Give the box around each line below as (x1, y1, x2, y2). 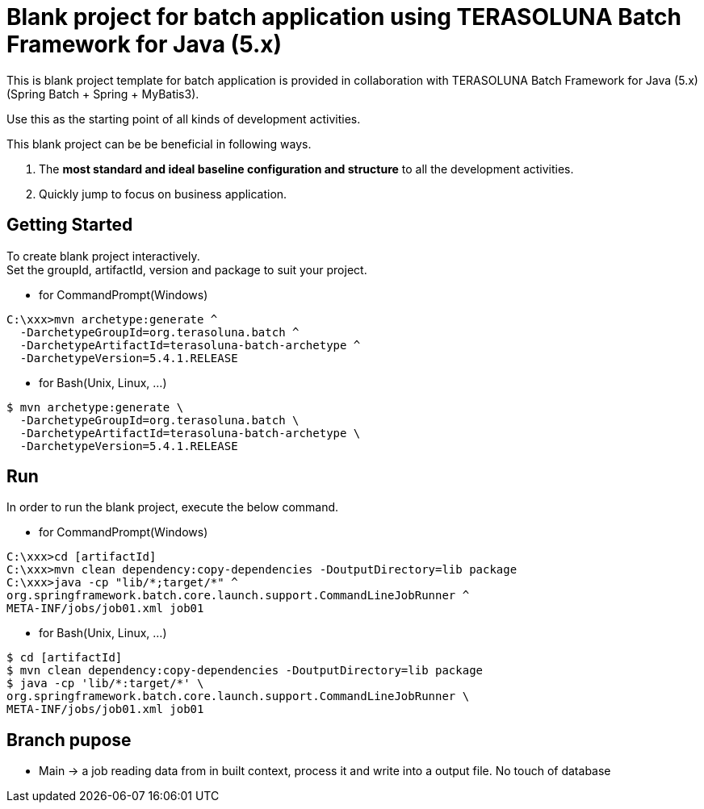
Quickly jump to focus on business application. (39, 186, 287, 201)
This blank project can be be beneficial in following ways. (6, 136, 312, 151)
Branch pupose (6, 729, 132, 750)
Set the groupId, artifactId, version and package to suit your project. (6, 262, 367, 277)
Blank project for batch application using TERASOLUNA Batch (6, 3, 681, 31)
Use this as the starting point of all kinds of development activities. (6, 111, 361, 126)
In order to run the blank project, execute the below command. (6, 500, 339, 515)
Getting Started (6, 215, 133, 236)
